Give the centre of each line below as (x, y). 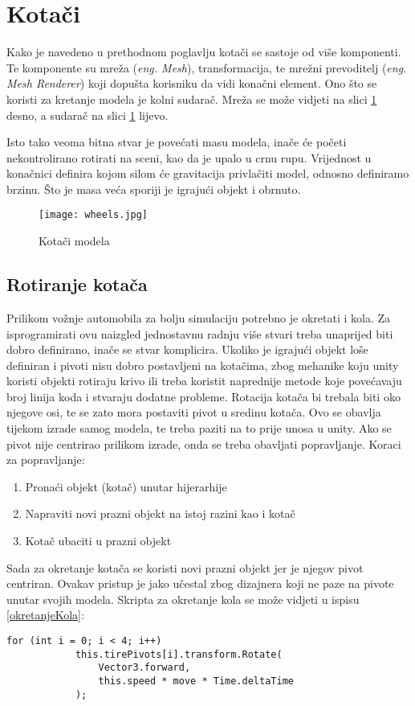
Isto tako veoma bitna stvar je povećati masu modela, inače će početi (177, 142)
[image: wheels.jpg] (94, 215)
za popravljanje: (46, 460)
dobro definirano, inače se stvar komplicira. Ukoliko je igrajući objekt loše (187, 349)
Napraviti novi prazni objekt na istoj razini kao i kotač (160, 513)
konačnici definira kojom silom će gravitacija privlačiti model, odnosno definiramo (208, 173)
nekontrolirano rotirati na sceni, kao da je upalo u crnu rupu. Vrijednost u (189, 157)
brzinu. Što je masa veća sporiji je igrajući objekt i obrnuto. (154, 189)
